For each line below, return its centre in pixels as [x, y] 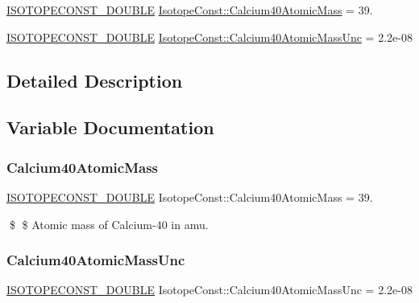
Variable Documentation [110, 127]
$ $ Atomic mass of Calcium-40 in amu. [109, 224]
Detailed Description [95, 80]
